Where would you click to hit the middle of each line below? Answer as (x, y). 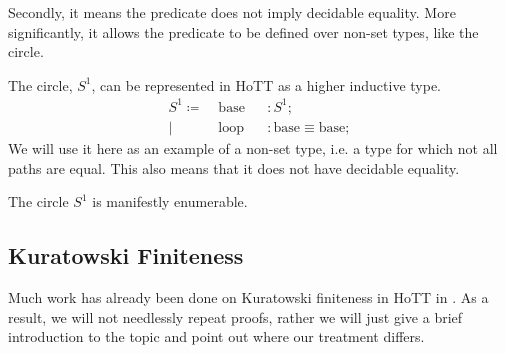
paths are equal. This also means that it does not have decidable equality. (234, 167)
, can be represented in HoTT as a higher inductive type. (266, 84)
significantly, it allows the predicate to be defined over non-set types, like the (243, 31)
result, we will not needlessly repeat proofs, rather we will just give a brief (235, 316)
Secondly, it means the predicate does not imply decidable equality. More (232, 12)
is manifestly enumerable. (170, 201)
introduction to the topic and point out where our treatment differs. (216, 336)
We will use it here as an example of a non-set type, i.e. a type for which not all (253, 147)
